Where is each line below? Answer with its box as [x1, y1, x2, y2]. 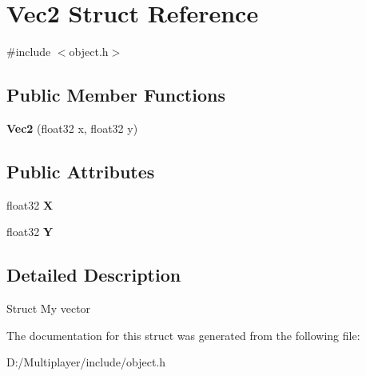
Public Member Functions [6, 82, 225, 107]
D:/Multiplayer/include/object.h [6, 354, 166, 370]
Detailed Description [6, 262, 181, 287]
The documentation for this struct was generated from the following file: [6, 326, 360, 343]
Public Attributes [6, 158, 155, 183]
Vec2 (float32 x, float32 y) [6, 119, 138, 136]
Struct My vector [6, 300, 91, 317]
